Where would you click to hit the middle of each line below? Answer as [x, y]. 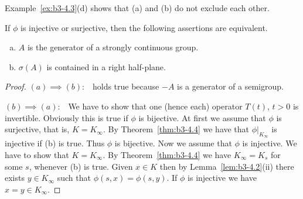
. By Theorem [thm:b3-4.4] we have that [176, 129]
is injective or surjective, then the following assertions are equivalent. [144, 27]
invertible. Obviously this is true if [67, 117]
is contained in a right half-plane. [106, 66]
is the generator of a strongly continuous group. [113, 47]
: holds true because [121, 86]
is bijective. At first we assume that [202, 117]
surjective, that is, [37, 129]
